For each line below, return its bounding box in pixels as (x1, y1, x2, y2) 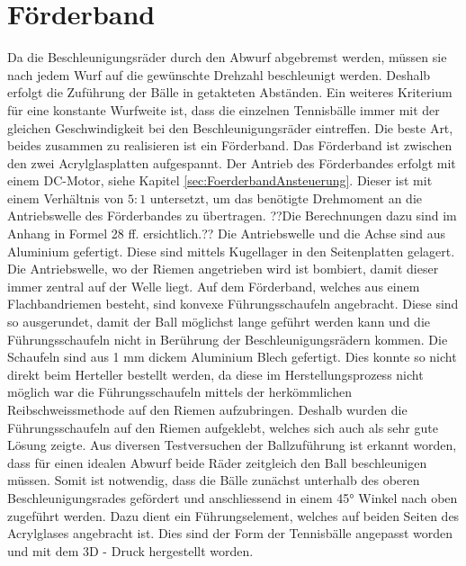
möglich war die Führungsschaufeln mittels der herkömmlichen (7, 382, 352, 401)
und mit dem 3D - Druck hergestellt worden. (7, 541, 254, 560)
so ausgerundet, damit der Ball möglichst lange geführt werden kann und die (7, 312, 430, 331)
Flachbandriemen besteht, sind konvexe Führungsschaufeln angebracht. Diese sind (7, 294, 459, 313)
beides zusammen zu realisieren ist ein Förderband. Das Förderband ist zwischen (7, 136, 453, 155)
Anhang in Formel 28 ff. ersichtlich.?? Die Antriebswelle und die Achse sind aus (7, 224, 445, 243)
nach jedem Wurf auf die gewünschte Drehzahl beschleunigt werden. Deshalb (7, 65, 431, 84)
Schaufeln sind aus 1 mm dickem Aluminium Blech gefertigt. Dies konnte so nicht (7, 347, 457, 366)
